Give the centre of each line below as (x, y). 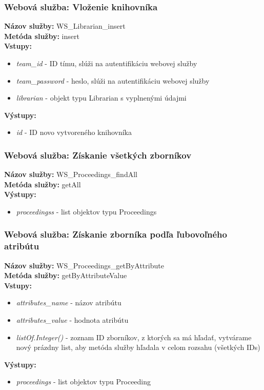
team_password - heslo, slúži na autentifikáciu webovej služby (113, 80)
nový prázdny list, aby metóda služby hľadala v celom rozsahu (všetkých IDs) (138, 347)
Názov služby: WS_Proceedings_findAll (71, 174)
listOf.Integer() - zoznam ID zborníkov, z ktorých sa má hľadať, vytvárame (134, 337)
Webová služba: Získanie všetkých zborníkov (98, 155)
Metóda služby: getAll (43, 184)
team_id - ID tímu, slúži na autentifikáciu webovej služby (107, 63)
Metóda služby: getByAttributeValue (66, 275)
